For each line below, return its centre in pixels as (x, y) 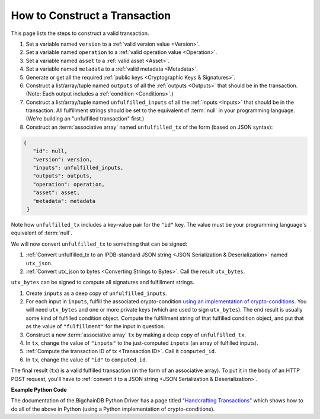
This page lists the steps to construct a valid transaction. (80, 33)
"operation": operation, (69, 184)
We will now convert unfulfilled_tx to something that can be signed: (99, 244)
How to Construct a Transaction (91, 15)
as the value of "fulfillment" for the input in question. (95, 326)
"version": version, (63, 159)
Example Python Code (39, 389)
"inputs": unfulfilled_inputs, (78, 168)
